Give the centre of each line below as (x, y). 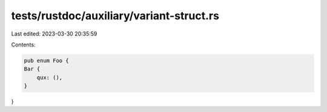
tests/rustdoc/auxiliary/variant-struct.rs (115, 16)
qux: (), (50, 77)
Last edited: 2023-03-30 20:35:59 (54, 34)
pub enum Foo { (46, 61)
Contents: (23, 45)
